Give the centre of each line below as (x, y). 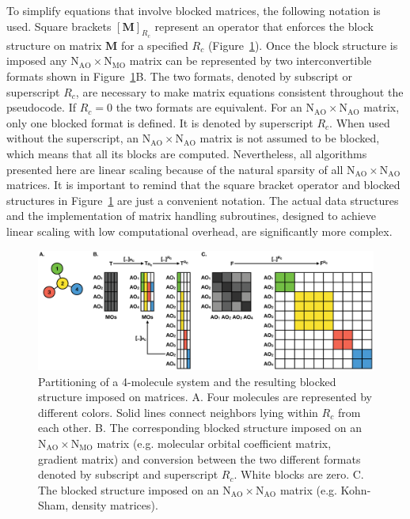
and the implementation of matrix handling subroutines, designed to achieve (192, 216)
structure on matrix (54, 45)
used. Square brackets (59, 26)
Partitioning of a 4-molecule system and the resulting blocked (187, 381)
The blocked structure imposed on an (129, 489)
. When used (360, 122)
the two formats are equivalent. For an (209, 107)
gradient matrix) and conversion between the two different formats (199, 458)
